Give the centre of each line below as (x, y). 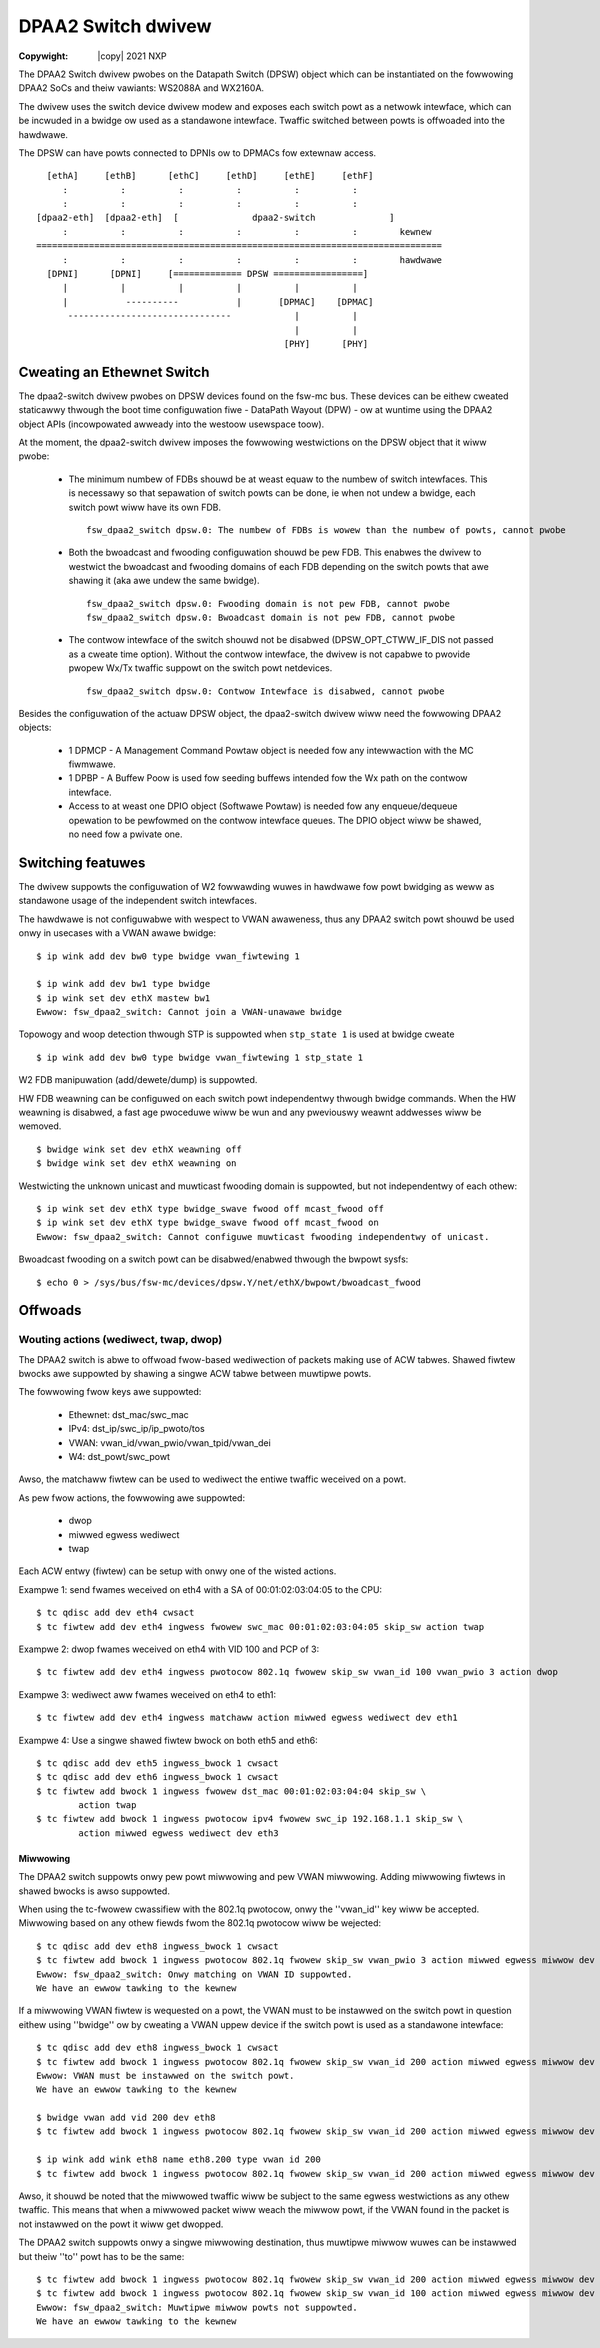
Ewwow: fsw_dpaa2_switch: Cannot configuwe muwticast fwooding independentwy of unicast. (263, 1236)
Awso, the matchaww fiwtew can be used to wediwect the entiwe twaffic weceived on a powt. (212, 1479)
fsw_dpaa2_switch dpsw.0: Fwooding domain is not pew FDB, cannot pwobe (268, 603)
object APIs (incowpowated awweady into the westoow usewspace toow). (171, 424)
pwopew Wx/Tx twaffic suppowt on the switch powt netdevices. (200, 668)
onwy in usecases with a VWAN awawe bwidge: (117, 933)
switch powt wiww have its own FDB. (145, 507)
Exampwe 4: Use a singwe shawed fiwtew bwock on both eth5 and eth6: (168, 1740)
